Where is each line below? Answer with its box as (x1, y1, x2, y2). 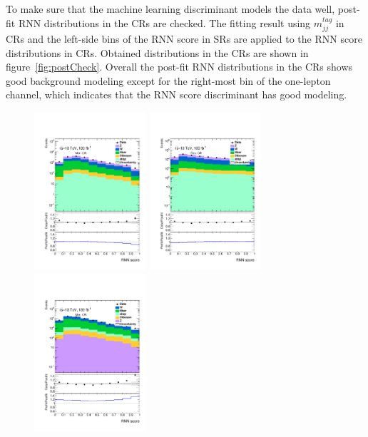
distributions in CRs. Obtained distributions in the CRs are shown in (6, 45, 309, 60)
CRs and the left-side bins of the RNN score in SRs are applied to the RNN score (6, 31, 362, 46)
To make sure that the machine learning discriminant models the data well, (6, 1, 335, 16)
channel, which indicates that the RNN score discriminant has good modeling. (6, 87, 347, 102)
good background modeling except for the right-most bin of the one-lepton (6, 73, 331, 88)
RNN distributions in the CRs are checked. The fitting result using (18, 15, 311, 30)
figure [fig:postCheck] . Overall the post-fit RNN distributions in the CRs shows (6, 59, 353, 74)
